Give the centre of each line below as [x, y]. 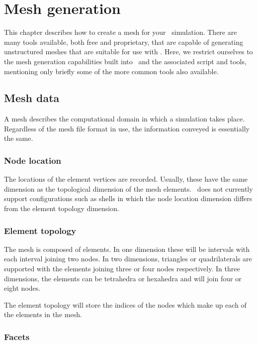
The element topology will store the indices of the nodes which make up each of [125, 304]
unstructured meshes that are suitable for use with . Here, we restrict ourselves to [128, 52]
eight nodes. [22, 288]
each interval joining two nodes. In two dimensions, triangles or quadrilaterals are [128, 259]
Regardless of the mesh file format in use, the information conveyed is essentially [127, 128]
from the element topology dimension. [62, 208]
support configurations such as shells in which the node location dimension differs [128, 198]
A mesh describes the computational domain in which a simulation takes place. [125, 119]
